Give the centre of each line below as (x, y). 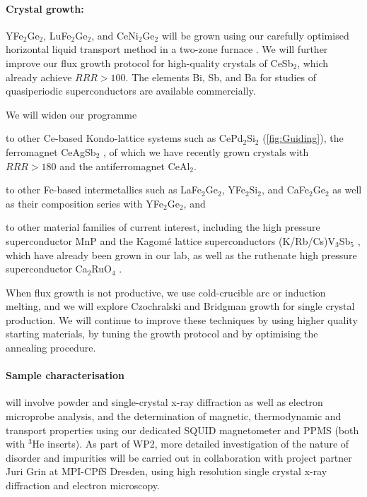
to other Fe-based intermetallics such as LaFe (104, 190)
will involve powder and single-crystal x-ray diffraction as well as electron (164, 402)
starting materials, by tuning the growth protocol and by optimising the (162, 334)
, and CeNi (115, 35)
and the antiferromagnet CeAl (125, 166)
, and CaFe (285, 190)
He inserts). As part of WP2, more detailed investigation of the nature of (191, 444)
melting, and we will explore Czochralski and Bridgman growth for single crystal (180, 306)
